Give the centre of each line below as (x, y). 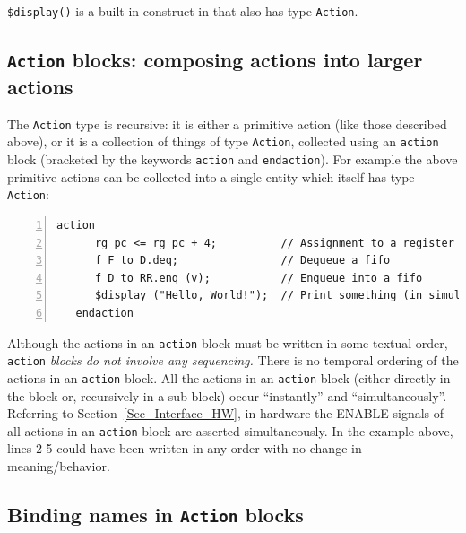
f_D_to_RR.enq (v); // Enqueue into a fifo (259, 278)
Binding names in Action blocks (155, 514)
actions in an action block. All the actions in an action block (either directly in (229, 377)
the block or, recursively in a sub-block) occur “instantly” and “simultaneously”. (227, 395)
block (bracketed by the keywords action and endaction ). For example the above (233, 159)
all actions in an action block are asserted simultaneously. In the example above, (230, 430)
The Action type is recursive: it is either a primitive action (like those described (227, 123)
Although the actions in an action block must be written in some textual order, (228, 342)
